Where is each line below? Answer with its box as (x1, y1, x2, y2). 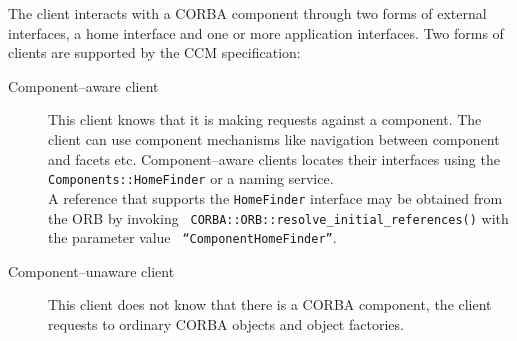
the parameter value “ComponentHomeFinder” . (48, 227, 337, 248)
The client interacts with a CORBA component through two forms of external (8, 3, 487, 23)
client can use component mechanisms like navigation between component (48, 128, 500, 149)
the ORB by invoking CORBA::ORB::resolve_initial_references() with (48, 207, 509, 228)
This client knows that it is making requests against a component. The (48, 109, 482, 130)
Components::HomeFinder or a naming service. (48, 168, 334, 189)
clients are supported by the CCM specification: (8, 42, 301, 63)
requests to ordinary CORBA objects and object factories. (48, 314, 404, 335)
